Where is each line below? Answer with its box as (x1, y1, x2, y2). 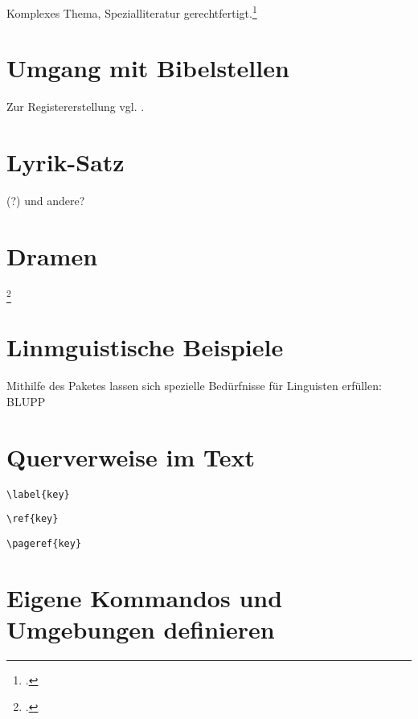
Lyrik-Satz (6, 146, 125, 179)
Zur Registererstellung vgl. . (6, 98, 145, 115)
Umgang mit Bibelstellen (6, 51, 289, 84)
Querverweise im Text (6, 440, 255, 473)
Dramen (6, 239, 98, 272)
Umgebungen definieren (6, 612, 275, 645)
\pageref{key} (6, 537, 82, 549)
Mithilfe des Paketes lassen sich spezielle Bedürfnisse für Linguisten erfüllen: (6, 377, 382, 394)
